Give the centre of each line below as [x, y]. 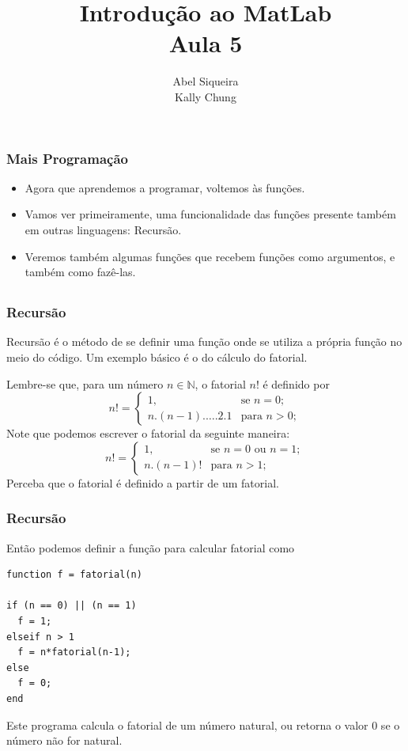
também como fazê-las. [80, 272]
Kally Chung [206, 96]
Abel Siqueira [206, 81]
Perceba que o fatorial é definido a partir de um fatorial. [143, 482]
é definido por [296, 383]
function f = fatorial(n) [74, 575]
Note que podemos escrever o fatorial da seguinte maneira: [148, 433]
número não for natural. [64, 740]
